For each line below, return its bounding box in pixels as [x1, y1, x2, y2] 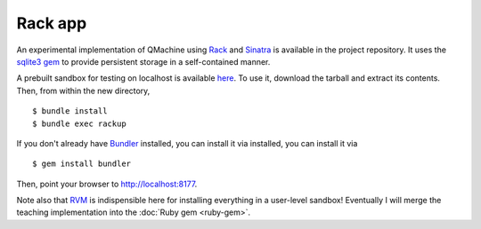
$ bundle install [32, 107, 108, 116]
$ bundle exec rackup [32, 118, 126, 129]
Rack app [16, 13, 87, 33]
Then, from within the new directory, [16, 85, 151, 96]
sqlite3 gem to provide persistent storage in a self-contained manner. [16, 56, 271, 67]
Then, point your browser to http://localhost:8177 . [16, 178, 198, 189]
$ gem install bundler [32, 159, 132, 169]
